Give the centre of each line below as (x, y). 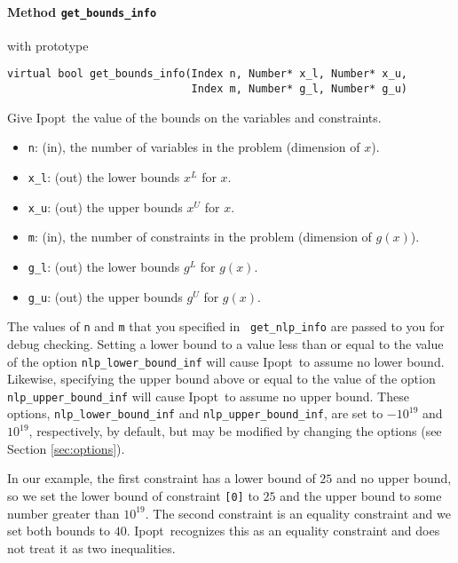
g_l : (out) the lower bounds (104, 266)
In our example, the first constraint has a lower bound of (162, 478)
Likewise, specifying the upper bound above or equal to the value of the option (221, 379)
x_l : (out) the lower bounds (104, 177)
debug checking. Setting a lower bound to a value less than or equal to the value (225, 343)
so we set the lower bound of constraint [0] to (133, 495)
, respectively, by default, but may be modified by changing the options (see (235, 431)
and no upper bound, (394, 478)
